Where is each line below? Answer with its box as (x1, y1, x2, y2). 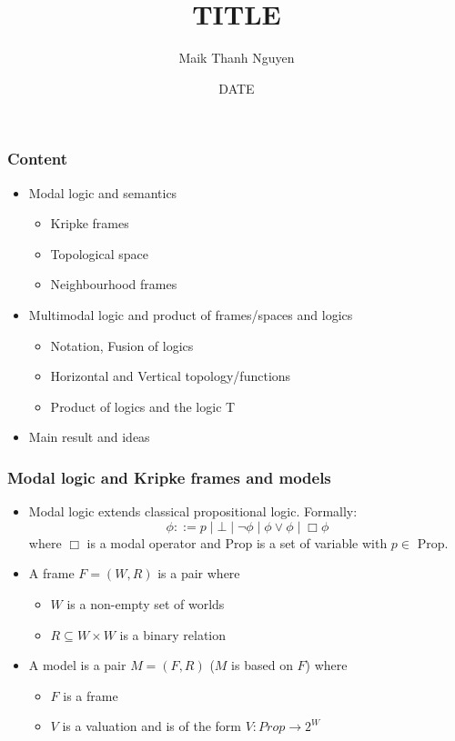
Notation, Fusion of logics (50, 335, 194, 355)
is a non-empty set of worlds (66, 594, 225, 613)
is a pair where (157, 564, 240, 583)
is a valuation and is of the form (62, 716, 242, 736)
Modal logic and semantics (28, 183, 177, 202)
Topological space (50, 244, 149, 263)
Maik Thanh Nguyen (178, 48, 295, 67)
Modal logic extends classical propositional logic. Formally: (28, 502, 358, 521)
